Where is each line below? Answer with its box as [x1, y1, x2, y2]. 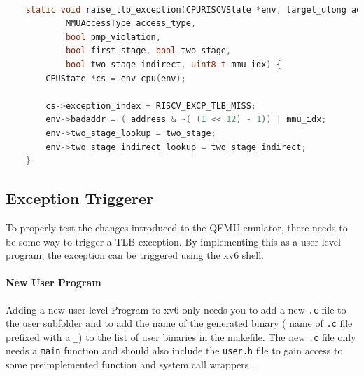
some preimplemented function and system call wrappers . [6, 357, 255, 372]
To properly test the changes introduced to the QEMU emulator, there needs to [6, 220, 348, 234]
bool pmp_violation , [65, 32, 161, 42]
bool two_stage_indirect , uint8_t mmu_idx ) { [65, 59, 281, 69]
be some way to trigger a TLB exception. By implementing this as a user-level [6, 234, 341, 248]
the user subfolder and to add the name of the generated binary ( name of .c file [6, 316, 353, 330]
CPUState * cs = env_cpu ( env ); [45, 73, 186, 83]
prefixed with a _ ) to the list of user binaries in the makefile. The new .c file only [6, 329, 356, 344]
